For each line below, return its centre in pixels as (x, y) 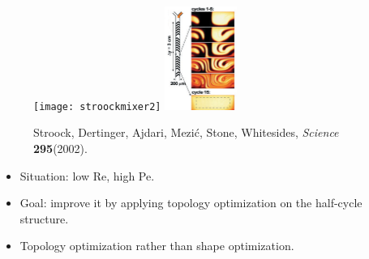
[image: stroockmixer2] (97, 106)
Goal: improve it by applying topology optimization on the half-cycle (191, 203)
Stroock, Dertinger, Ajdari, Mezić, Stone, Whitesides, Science (186, 132)
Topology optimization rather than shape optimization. (157, 246)
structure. (44, 218)
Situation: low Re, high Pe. (87, 175)
